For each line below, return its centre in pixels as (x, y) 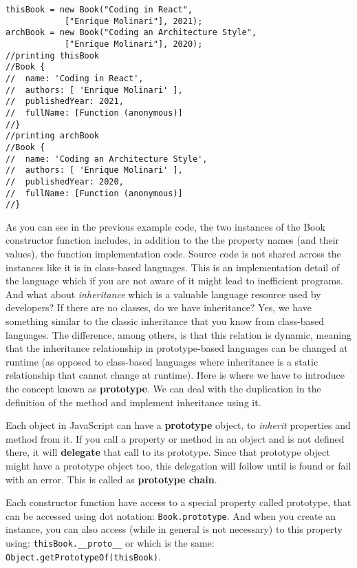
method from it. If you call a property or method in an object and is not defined (175, 438)
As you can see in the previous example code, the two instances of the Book (165, 226)
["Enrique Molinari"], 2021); (133, 21)
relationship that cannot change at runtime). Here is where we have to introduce (175, 375)
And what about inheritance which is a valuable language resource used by (163, 294)
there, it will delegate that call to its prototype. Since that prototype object (168, 452)
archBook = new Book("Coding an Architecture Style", (131, 33)
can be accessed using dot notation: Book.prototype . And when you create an (171, 515)
